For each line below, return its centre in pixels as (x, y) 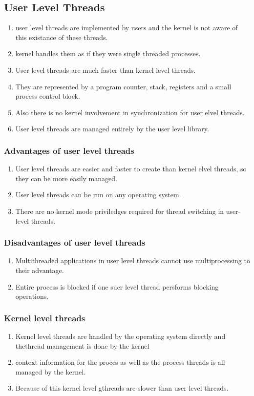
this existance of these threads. (62, 37)
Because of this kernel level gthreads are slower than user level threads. (122, 388)
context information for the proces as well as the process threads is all (120, 362)
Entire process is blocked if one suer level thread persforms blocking (117, 286)
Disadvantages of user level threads (75, 242)
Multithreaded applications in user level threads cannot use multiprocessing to (133, 261)
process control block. (48, 96)
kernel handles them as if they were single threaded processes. (108, 53)
